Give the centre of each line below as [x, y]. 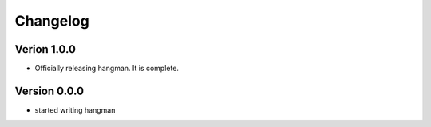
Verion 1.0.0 [45, 49]
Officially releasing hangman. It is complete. [107, 69]
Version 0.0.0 [49, 91]
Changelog [52, 21]
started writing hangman [75, 110]
